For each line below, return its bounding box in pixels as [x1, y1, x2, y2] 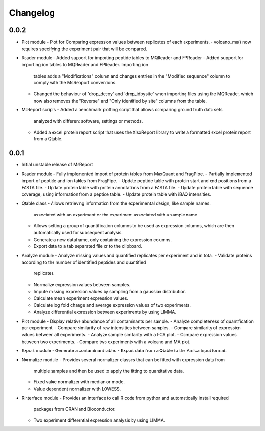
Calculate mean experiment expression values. [33, 295, 129, 301]
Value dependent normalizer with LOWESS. [33, 386, 121, 392]
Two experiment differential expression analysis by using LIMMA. [33, 417, 165, 423]
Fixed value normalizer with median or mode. [33, 379, 125, 385]
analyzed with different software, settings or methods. [33, 118, 143, 124]
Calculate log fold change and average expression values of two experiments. [33, 302, 191, 308]
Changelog [9, 7, 55, 18]
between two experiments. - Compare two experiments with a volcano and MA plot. [21, 339, 191, 345]
